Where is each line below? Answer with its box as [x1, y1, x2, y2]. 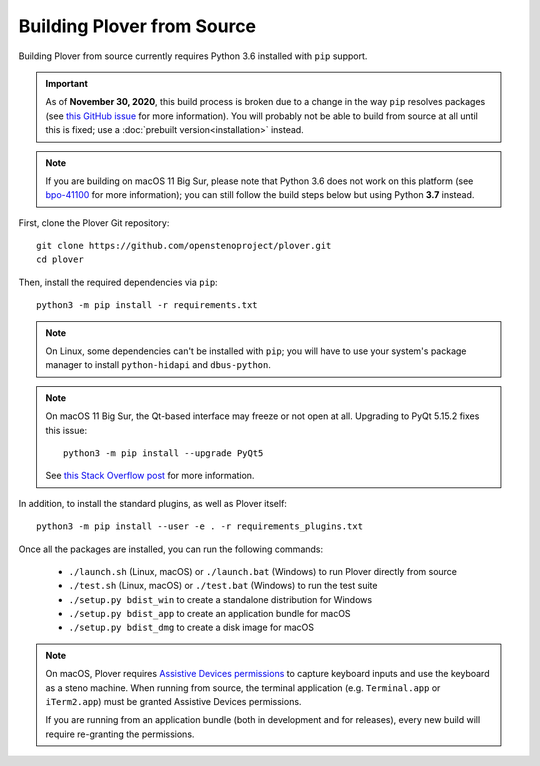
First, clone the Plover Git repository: [18, 216, 170, 229]
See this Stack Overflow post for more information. [45, 470, 255, 482]
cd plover [36, 254, 84, 265]
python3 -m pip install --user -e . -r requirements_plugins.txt [36, 521, 364, 532]
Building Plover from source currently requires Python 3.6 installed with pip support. [18, 50, 368, 62]
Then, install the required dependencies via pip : [18, 276, 219, 288]
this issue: [45, 424, 88, 436]
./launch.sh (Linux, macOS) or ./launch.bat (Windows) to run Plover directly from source [68, 565, 457, 577]
